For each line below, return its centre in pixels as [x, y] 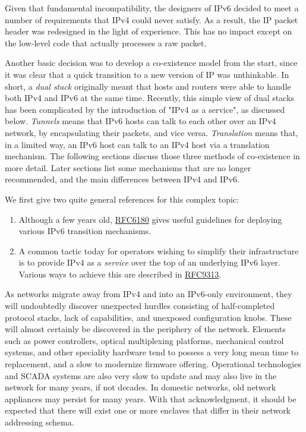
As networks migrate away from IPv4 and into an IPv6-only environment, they [149, 294]
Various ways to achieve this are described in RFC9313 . [120, 274]
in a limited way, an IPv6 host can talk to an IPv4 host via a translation [137, 144]
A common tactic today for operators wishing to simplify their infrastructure [159, 250]
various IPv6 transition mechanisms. [85, 231]
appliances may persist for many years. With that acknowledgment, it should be [151, 398]
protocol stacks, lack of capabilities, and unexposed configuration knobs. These [148, 317]
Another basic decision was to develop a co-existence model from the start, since [151, 63]
